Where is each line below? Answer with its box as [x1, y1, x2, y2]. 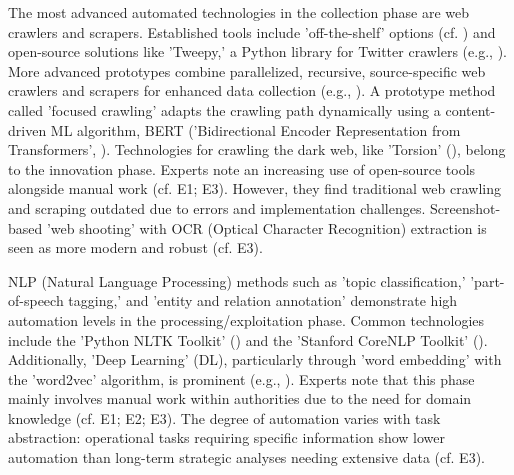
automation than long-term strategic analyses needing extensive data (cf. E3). [8, 447, 485, 468]
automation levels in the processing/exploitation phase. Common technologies [8, 309, 485, 330]
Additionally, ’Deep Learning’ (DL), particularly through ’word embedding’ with [8, 349, 502, 370]
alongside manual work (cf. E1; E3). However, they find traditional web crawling [8, 178, 501, 199]
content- [445, 99, 496, 120]
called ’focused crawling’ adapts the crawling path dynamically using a [8, 99, 441, 120]
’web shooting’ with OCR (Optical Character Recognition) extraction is [46, 217, 487, 238]
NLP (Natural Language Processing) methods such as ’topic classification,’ [8, 270, 466, 291]
